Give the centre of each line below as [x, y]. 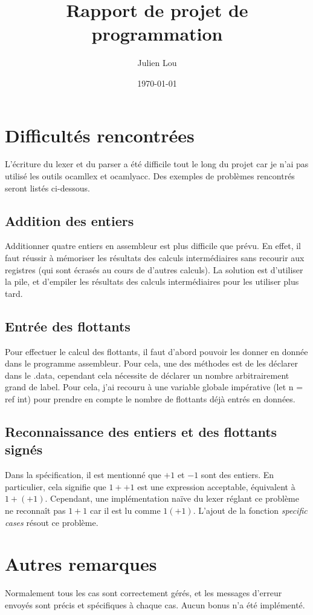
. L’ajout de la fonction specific [250, 510]
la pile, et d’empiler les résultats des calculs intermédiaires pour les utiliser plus [152, 281]
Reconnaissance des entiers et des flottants [141, 431]
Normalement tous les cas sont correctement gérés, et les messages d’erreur [144, 593]
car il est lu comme [125, 510]
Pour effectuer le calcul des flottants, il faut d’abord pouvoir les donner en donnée [156, 351]
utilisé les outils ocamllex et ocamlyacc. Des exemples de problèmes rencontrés [150, 176]
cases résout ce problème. [52, 522]
